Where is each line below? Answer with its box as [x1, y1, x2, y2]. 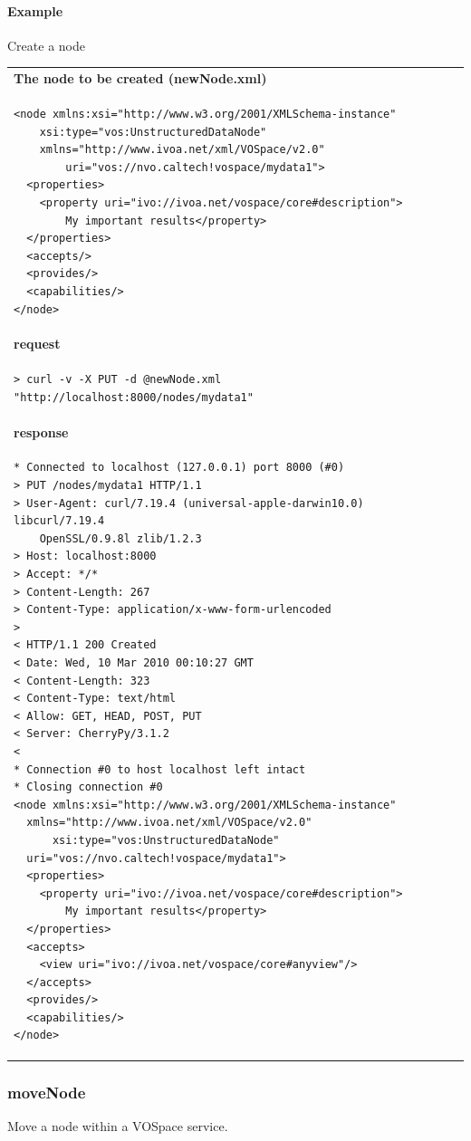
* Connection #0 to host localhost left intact [14, 762, 306, 776]
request [14, 334, 61, 353]
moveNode [7, 1080, 86, 1103]
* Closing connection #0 [14, 781, 163, 794]
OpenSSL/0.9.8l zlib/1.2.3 [39, 532, 202, 545]
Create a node [7, 35, 85, 54]
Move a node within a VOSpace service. [7, 1116, 228, 1135]
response [14, 422, 69, 441]
